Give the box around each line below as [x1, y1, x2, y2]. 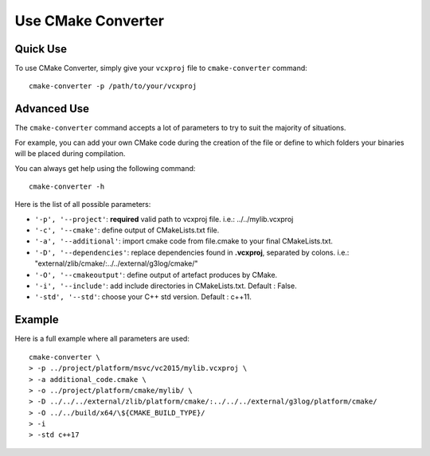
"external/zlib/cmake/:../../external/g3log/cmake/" [34, 259, 198, 268]
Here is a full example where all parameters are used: [14, 334, 190, 344]
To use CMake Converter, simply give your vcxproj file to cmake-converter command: [14, 64, 308, 73]
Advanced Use [14, 102, 90, 115]
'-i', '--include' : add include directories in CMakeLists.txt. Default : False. [34, 281, 298, 290]
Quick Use [14, 42, 68, 56]
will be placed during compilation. [14, 149, 126, 158]
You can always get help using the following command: [14, 163, 196, 173]
